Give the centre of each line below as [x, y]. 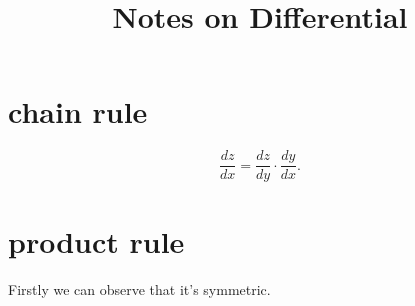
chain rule [78, 111]
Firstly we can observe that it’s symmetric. [139, 288]
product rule [96, 240]
